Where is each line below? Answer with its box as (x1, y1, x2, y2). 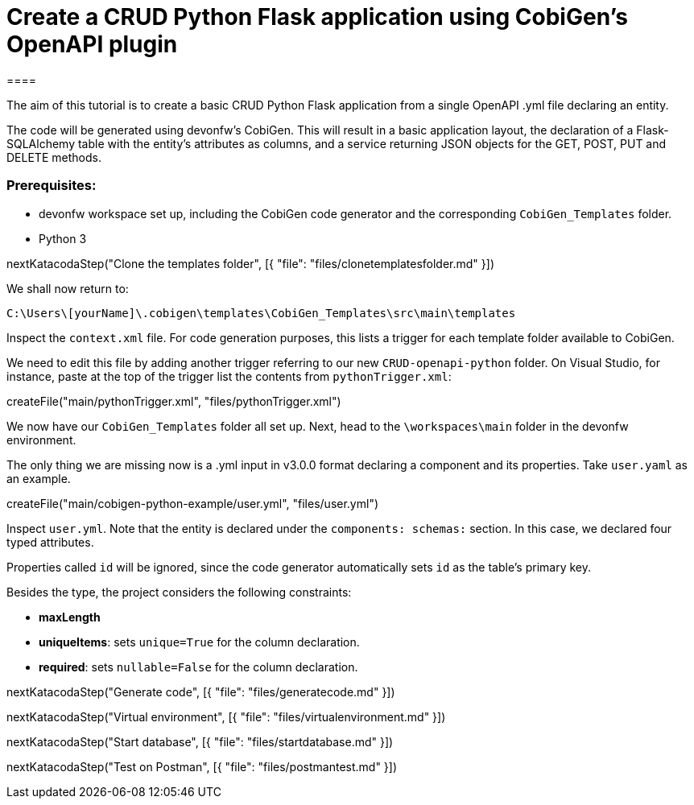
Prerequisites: (6, 177, 97, 194)
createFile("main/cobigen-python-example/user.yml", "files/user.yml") (6, 496, 379, 510)
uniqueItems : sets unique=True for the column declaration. (39, 634, 360, 649)
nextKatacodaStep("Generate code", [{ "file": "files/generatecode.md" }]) (6, 684, 395, 699)
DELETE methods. (6, 150, 101, 164)
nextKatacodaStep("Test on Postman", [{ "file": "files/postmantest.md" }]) (6, 759, 398, 774)
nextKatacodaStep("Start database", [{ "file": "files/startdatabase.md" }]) (6, 734, 394, 749)
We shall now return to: (6, 281, 129, 295)
